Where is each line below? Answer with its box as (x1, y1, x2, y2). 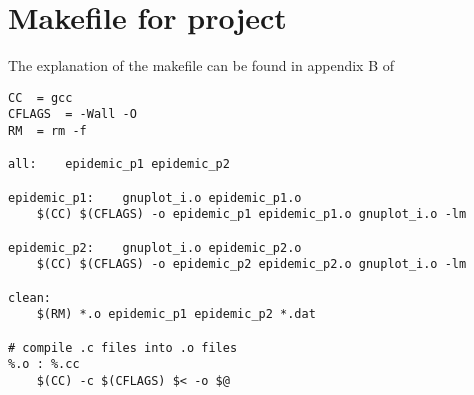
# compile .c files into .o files (8, 340, 238, 355)
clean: (8, 290, 51, 305)
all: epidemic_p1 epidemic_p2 (8, 157, 230, 172)
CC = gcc (8, 90, 73, 105)
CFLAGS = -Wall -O (8, 107, 137, 122)
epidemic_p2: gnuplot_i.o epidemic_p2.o (8, 240, 302, 255)
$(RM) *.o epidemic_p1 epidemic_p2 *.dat (36, 307, 316, 322)
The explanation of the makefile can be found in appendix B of (8, 55, 395, 76)
